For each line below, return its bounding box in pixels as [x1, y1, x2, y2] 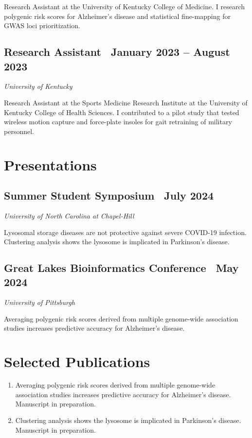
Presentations [4, 154, 97, 174]
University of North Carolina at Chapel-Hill [4, 210, 134, 220]
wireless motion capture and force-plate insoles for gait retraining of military [4, 117, 232, 127]
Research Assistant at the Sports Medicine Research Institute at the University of [4, 97, 248, 107]
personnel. [4, 126, 34, 136]
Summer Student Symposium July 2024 [4, 188, 214, 203]
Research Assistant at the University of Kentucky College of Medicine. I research [4, 1, 245, 11]
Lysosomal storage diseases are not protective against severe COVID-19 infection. [4, 227, 247, 237]
